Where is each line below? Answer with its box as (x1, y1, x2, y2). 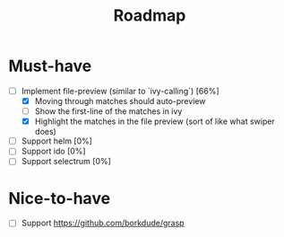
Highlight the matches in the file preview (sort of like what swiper (34, 116, 275, 127)
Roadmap (113, 5, 186, 26)
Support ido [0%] (21, 145, 86, 157)
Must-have (8, 56, 92, 76)
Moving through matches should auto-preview (34, 96, 206, 106)
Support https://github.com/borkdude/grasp (21, 217, 185, 229)
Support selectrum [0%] (21, 156, 111, 167)
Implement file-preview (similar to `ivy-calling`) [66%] (21, 85, 219, 96)
